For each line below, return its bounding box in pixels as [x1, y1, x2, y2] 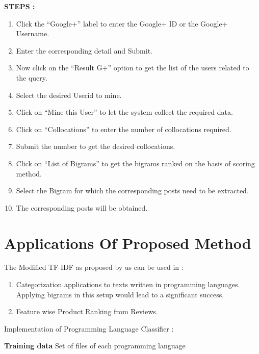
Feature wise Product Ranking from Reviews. [16, 306, 158, 317]
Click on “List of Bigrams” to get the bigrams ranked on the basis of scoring [16, 158, 255, 168]
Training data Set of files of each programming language [4, 340, 186, 351]
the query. [16, 72, 47, 83]
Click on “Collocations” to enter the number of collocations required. [16, 123, 231, 134]
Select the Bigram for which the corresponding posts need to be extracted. [16, 185, 249, 196]
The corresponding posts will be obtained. [16, 202, 148, 213]
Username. [16, 28, 49, 39]
